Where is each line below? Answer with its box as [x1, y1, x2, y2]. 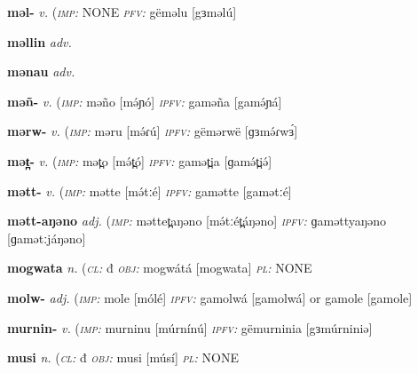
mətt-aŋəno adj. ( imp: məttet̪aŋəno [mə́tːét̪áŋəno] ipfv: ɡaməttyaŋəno [7, 211, 386, 230]
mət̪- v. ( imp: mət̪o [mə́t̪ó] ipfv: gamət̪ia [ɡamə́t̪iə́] [7, 151, 272, 170]
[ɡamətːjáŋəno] [7, 228, 86, 247]
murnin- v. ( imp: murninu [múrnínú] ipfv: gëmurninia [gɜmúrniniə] [7, 318, 373, 337]
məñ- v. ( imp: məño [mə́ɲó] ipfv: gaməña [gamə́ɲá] [7, 91, 282, 110]
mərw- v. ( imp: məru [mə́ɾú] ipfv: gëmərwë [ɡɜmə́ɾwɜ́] [7, 122, 298, 140]
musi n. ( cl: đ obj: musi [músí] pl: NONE [7, 348, 239, 367]
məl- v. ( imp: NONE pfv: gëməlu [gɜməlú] [7, 3, 237, 20]
